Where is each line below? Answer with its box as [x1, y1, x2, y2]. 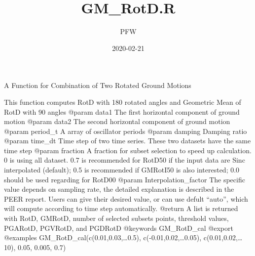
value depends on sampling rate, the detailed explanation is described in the [4, 184, 234, 194]
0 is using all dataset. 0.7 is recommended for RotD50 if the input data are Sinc [4, 155, 245, 165]
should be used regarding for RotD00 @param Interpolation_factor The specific [4, 174, 245, 184]
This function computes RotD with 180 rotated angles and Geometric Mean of [4, 96, 241, 107]
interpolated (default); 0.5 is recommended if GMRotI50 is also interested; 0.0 [4, 165, 240, 175]
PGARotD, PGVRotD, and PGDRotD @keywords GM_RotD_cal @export [4, 222, 233, 233]
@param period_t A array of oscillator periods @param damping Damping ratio [4, 126, 247, 136]
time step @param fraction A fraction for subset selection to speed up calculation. [4, 145, 252, 155]
